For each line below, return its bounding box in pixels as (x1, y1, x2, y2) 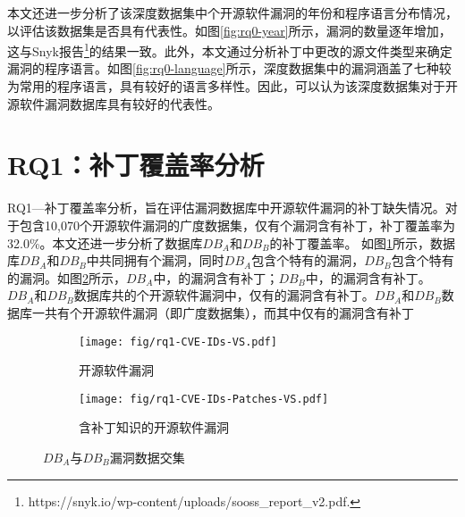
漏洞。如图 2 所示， (19, 268, 126, 287)
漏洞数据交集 (109, 448, 185, 466)
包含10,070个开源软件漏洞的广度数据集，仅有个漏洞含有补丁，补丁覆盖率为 (19, 215, 455, 234)
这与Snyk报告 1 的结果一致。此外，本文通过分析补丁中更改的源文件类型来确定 (7, 39, 452, 60)
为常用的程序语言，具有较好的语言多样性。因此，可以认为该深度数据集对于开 (7, 77, 458, 96)
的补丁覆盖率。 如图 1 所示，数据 (269, 233, 456, 252)
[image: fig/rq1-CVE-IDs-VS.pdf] (79, 335, 277, 348)
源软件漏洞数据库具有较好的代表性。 (7, 94, 220, 113)
